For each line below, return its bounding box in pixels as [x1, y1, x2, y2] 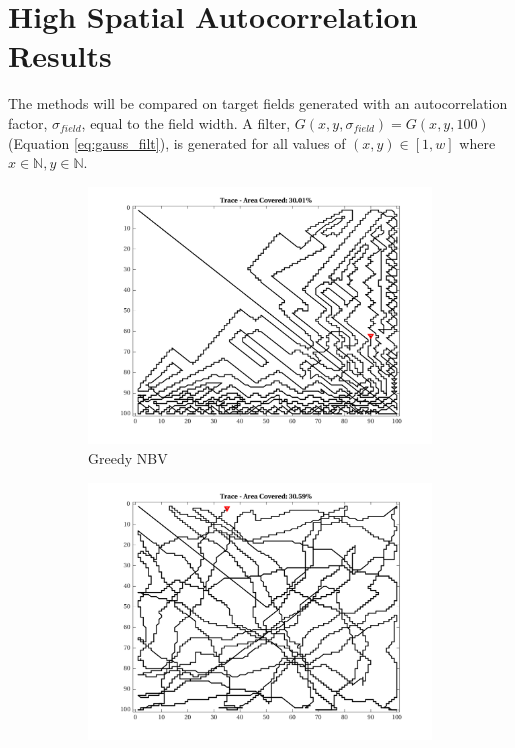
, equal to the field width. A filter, [81, 112, 291, 133]
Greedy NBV [88, 447, 168, 468]
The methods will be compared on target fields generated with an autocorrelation [8, 93, 508, 114]
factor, [8, 112, 48, 133]
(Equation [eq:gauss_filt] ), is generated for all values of [8, 132, 346, 153]
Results [8, 35, 112, 76]
